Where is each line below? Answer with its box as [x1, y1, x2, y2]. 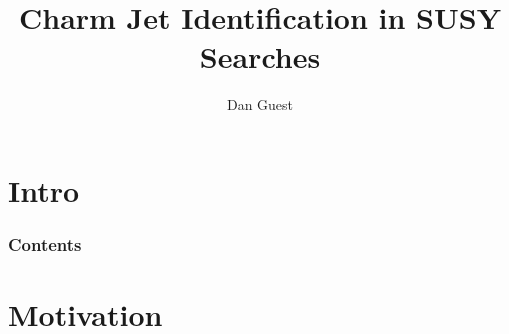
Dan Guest [226, 94, 294, 115]
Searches [199, 36, 321, 77]
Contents [8, 232, 82, 257]
